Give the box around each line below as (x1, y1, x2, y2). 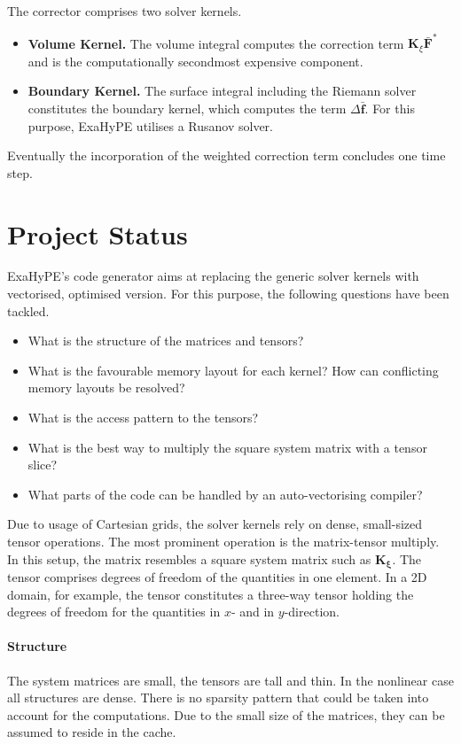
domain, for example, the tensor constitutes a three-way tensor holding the (7, 585, 414, 603)
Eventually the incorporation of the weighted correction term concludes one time (7, 146, 446, 165)
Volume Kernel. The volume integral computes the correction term (27, 34, 404, 52)
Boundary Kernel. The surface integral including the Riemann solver (27, 81, 417, 100)
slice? (27, 455, 58, 474)
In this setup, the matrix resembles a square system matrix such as (7, 549, 371, 568)
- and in (230, 602, 275, 621)
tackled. (7, 301, 50, 320)
